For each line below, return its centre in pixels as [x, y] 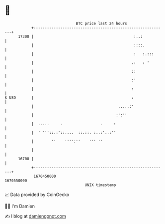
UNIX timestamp [100, 185]
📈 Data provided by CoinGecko [37, 195]
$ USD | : [69, 98]
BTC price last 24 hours [101, 23]
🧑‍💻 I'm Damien [20, 206]
